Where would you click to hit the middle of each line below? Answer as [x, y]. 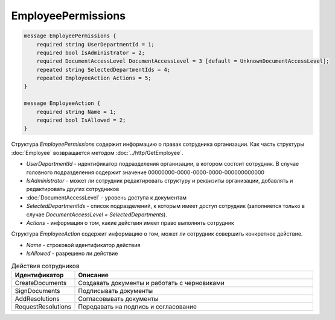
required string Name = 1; [77, 112]
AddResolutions [37, 298]
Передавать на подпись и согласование [138, 306]
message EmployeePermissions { [70, 36]
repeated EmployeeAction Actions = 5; [94, 78]
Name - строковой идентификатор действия [83, 245]
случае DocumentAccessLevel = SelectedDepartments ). [97, 215]
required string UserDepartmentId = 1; [96, 44]
